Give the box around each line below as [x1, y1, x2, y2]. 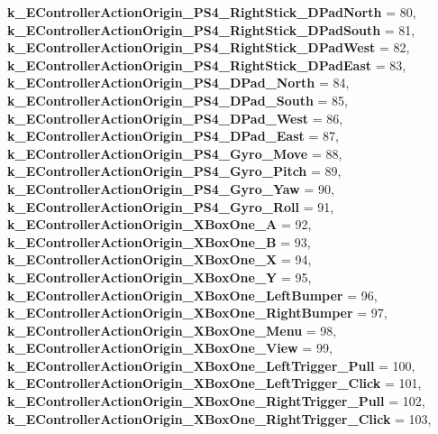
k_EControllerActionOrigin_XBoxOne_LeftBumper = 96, [7, 285, 378, 304]
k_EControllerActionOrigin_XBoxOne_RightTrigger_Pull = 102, [7, 392, 425, 411]
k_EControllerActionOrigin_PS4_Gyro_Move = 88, [7, 143, 342, 162]
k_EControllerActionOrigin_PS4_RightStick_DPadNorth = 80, [7, 3, 416, 21]
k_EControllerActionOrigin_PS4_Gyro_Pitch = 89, [7, 162, 342, 180]
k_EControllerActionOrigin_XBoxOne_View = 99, [7, 338, 333, 357]
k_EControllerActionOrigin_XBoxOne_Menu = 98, [7, 320, 337, 339]
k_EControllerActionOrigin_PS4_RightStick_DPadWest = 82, [7, 38, 410, 57]
